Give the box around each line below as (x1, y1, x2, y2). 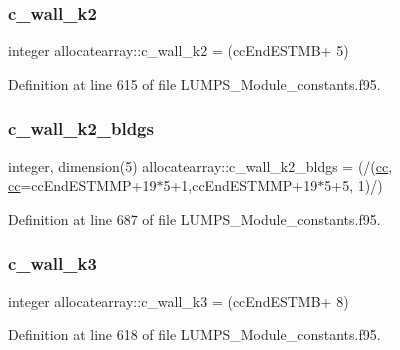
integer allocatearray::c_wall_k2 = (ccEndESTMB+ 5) (8, 40, 349, 61)
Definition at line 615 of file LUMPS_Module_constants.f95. (8, 73, 381, 94)
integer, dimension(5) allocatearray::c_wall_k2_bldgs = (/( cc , (8, 155, 393, 176)
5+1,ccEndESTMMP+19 (163, 175, 318, 196)
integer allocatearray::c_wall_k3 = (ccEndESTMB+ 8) (8, 290, 349, 311)
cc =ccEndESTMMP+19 (8, 175, 157, 196)
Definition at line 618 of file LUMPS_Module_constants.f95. (8, 324, 381, 345)
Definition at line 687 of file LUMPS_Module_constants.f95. (8, 208, 381, 229)
